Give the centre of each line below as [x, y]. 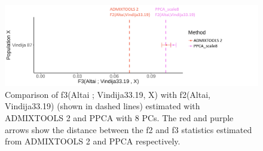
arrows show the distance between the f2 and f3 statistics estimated [129, 129]
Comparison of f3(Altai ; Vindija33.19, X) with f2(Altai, [108, 94]
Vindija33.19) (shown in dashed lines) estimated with [103, 106]
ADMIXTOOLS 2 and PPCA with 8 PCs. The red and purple [119, 118]
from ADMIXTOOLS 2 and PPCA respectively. [93, 141]
